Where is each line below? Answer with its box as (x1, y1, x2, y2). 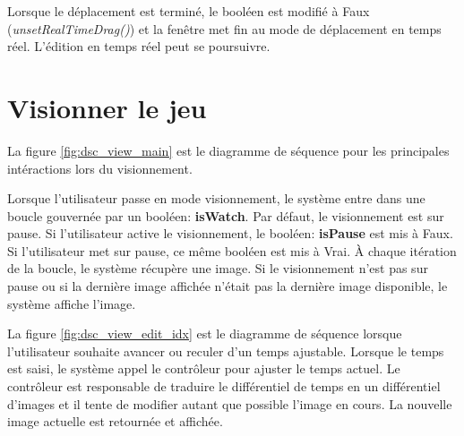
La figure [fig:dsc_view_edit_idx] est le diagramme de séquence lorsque (7, 324, 402, 343)
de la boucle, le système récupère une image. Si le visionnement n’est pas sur (7, 259, 428, 278)
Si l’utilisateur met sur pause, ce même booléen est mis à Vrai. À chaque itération (7, 241, 457, 260)
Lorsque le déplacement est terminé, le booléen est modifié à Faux (7, 2, 370, 20)
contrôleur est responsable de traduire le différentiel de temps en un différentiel (7, 377, 441, 396)
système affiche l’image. (7, 294, 136, 312)
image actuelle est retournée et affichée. (7, 412, 223, 431)
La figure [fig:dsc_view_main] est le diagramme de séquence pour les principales (7, 141, 450, 159)
